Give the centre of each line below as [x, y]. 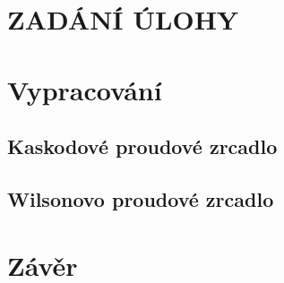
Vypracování [85, 89]
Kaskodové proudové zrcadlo [142, 146]
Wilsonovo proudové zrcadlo [141, 198]
